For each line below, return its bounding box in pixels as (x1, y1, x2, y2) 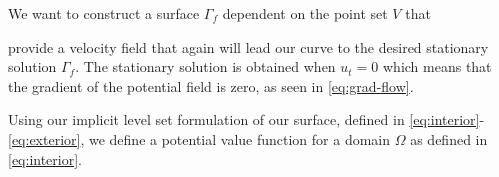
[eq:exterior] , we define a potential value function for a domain (8, 128, 391, 149)
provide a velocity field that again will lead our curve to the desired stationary (8, 36, 489, 57)
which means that (382, 56, 492, 77)
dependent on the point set (222, 3, 388, 23)
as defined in (410, 128, 488, 149)
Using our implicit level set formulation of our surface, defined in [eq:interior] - (8, 109, 485, 130)
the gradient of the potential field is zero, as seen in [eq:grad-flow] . (8, 75, 414, 96)
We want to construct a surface (8, 3, 200, 23)
